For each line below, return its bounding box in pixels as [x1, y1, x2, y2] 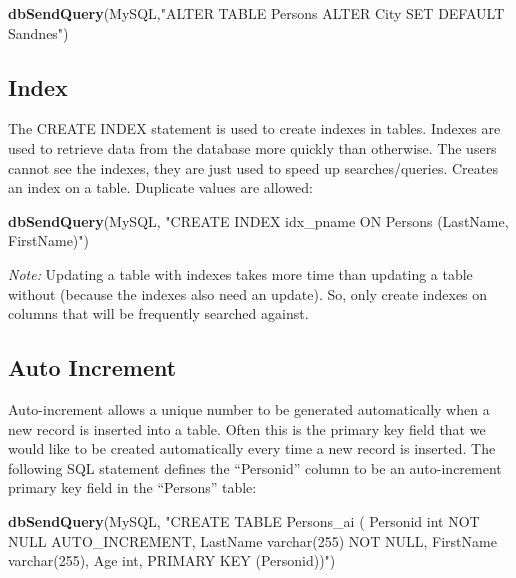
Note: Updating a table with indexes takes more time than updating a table [8, 263, 473, 284]
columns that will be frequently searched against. [8, 303, 309, 324]
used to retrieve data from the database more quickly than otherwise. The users [8, 137, 497, 158]
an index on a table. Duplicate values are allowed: [8, 177, 313, 198]
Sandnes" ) [8, 22, 69, 43]
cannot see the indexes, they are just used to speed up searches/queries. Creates [8, 157, 498, 178]
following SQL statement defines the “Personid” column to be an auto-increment [8, 457, 502, 478]
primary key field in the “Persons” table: [8, 477, 257, 498]
